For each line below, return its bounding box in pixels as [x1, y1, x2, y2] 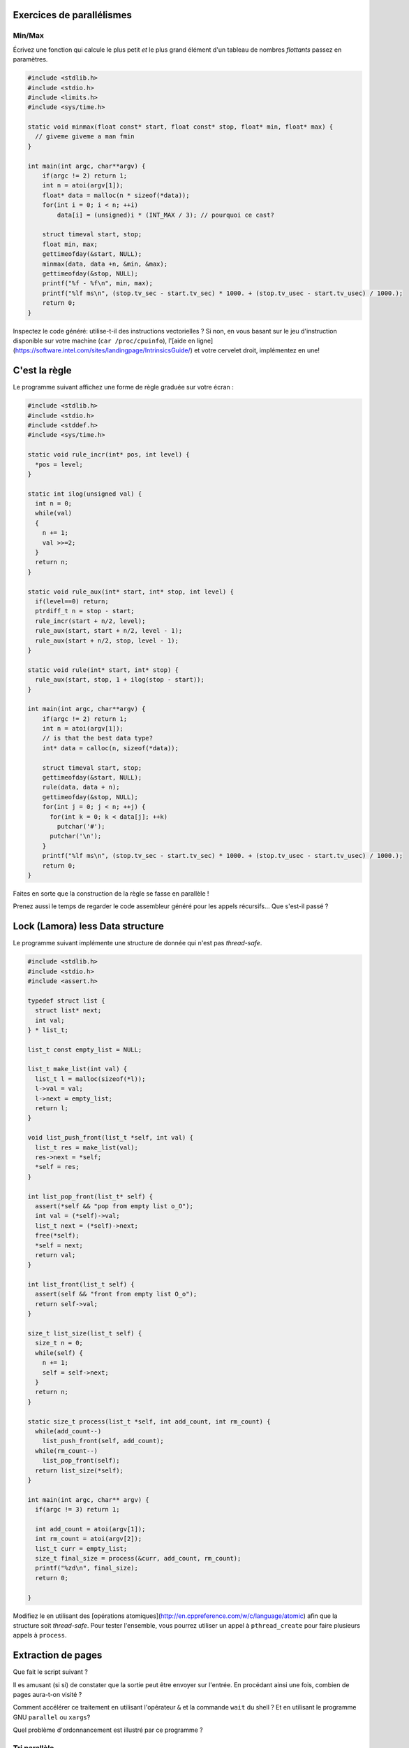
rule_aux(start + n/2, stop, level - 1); [35, 636, 179, 645]
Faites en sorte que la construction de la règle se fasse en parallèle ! [13, 889, 209, 898]
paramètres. [13, 55, 48, 64]
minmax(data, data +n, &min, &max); [42, 259, 168, 268]
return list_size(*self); [35, 1466, 124, 1475]
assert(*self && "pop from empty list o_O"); [35, 1202, 193, 1210]
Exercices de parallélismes [13, 9, 132, 21]
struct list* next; [35, 1007, 102, 1015]
